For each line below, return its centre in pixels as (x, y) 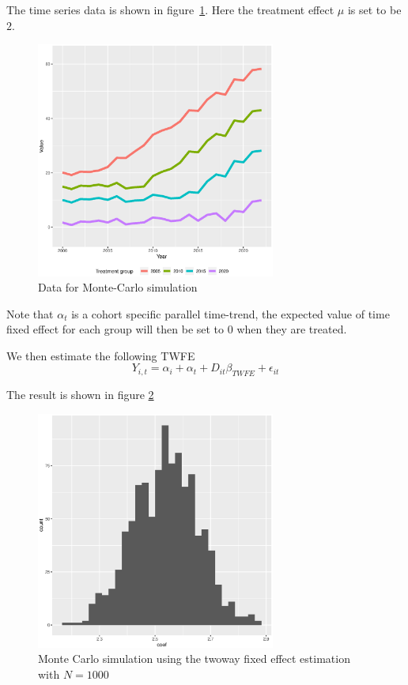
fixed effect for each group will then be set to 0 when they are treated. (177, 329)
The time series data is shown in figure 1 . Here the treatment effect (170, 9)
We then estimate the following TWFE (101, 355)
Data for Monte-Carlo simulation (118, 287)
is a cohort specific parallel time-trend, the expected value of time (230, 313)
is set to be (374, 9)
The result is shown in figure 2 (80, 395)
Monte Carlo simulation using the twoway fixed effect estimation (194, 659)
